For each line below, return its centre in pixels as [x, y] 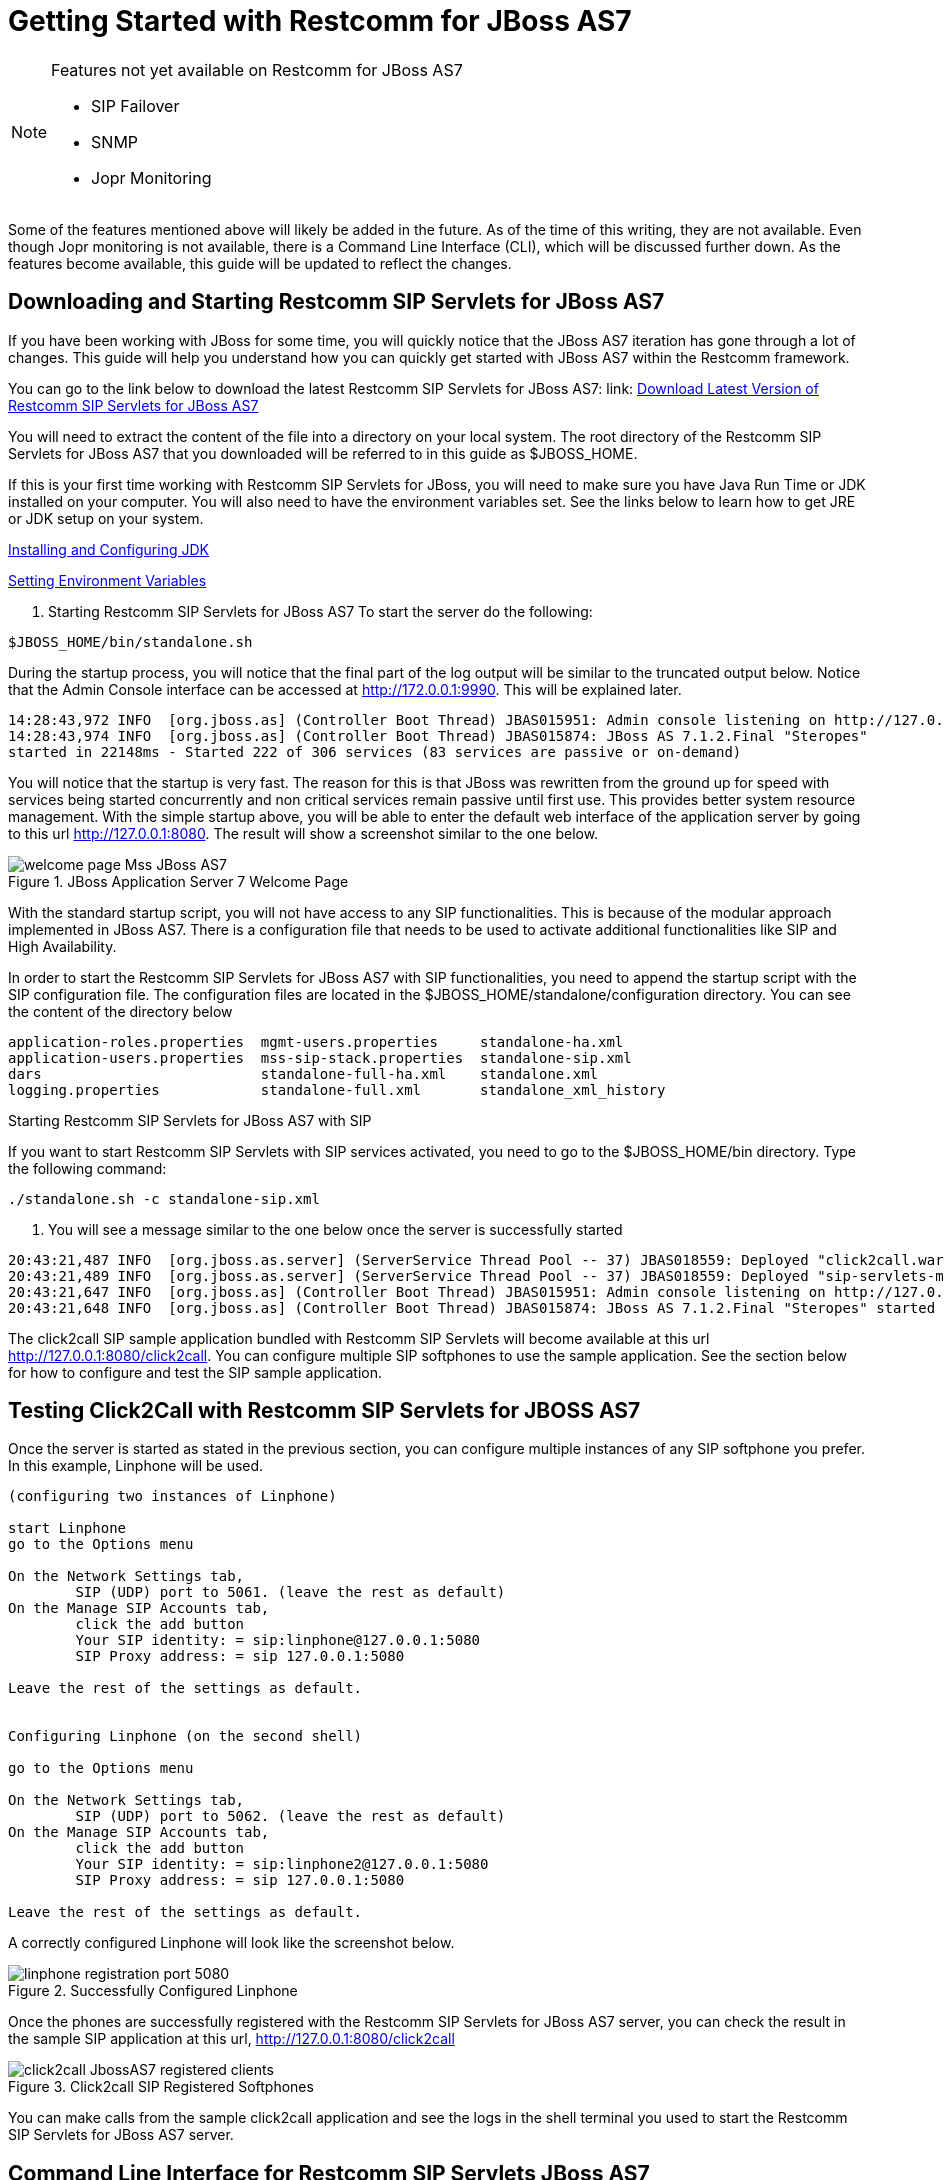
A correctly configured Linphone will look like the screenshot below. [231, 1943]
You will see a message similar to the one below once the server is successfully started [335, 1229]
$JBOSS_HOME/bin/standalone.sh [130, 641]
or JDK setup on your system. [106, 518]
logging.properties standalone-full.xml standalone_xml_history [337, 1089]
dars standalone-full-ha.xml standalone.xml [303, 1073]
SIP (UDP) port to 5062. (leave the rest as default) [290, 1816]
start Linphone [67, 1528]
